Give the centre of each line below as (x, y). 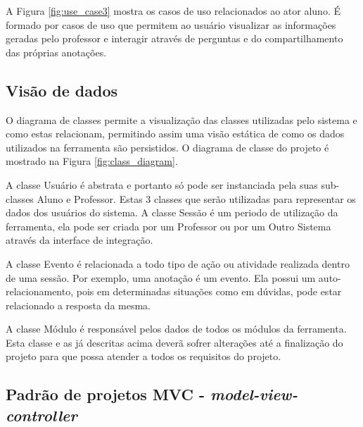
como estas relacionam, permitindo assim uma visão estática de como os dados (175, 134)
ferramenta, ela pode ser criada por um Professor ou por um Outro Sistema (168, 226)
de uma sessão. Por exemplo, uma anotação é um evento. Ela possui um (161, 277)
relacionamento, (40, 291)
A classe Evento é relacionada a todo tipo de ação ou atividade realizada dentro (178, 263)
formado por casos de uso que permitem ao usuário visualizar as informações (171, 24)
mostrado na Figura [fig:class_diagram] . (92, 161)
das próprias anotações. (56, 52)
